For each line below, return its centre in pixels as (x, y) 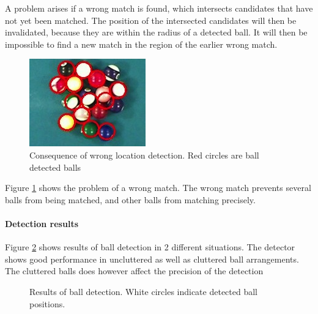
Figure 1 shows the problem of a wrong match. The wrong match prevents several (158, 188)
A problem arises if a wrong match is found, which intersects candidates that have (159, 8)
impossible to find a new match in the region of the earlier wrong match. (141, 44)
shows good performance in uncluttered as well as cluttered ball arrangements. (152, 259)
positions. (47, 303)
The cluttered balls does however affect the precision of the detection (134, 271)
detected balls (55, 167)
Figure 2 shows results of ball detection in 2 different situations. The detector (150, 247)
